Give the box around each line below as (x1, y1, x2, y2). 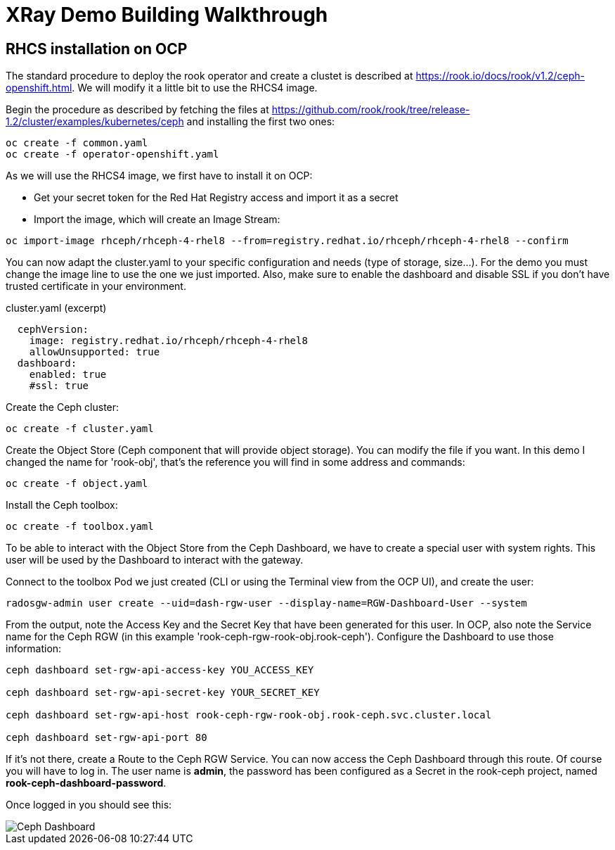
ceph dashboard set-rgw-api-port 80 (6, 732, 207, 744)
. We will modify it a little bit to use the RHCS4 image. (72, 82, 318, 94)
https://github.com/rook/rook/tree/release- (271, 103, 470, 116)
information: (6, 642, 62, 655)
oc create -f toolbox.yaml (6, 521, 154, 533)
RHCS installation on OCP (6, 39, 188, 58)
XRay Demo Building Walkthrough (6, 3, 328, 27)
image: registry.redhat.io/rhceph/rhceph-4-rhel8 (29, 335, 308, 347)
